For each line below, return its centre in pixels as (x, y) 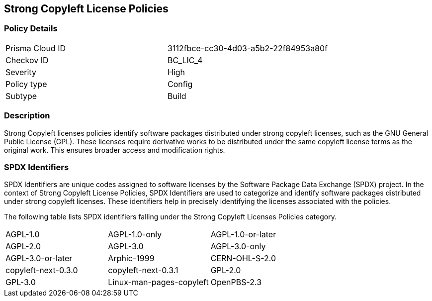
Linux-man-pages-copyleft (158, 282)
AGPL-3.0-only (238, 247)
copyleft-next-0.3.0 (42, 270)
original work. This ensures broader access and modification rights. (115, 150)
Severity (21, 72)
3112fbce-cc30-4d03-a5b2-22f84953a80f (248, 48)
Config (180, 84)
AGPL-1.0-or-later (243, 235)
